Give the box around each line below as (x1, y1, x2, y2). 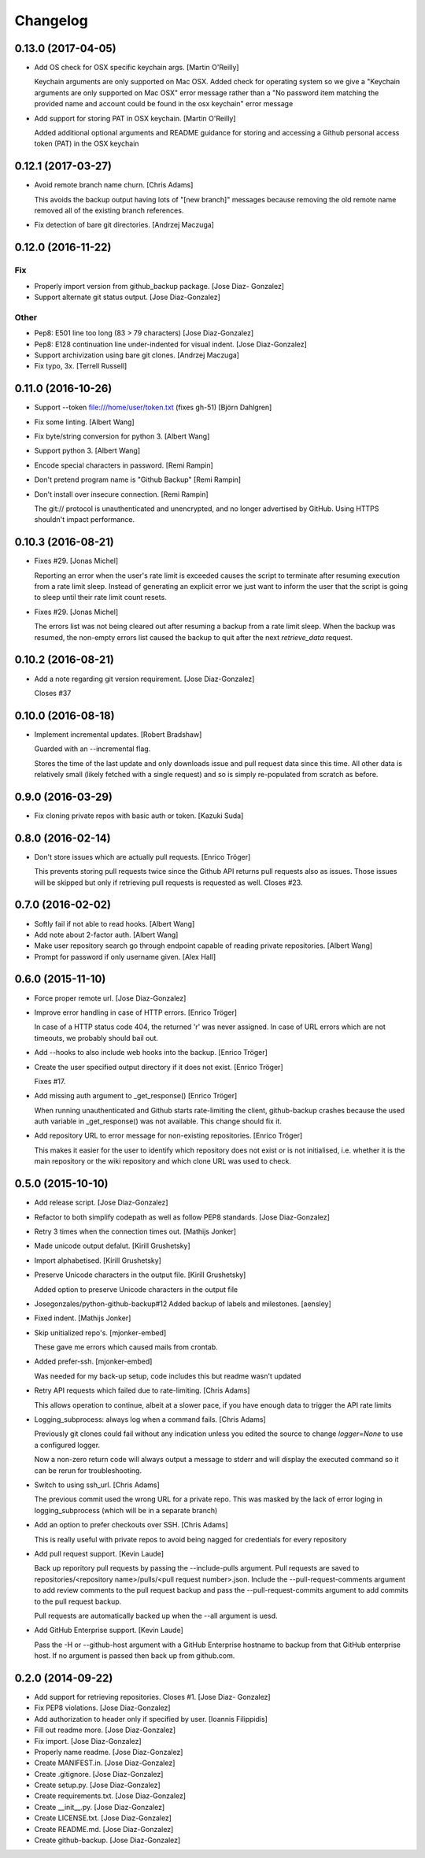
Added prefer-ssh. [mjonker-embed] (34, 1356, 153, 1366)
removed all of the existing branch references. (34, 205, 184, 216)
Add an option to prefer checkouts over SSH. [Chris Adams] (34, 1520, 228, 1530)
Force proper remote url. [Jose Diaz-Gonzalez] (34, 993, 187, 1003)
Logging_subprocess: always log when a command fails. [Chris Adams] (34, 1415, 267, 1424)
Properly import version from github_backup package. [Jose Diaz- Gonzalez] (34, 281, 285, 291)
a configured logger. (34, 1440, 101, 1449)
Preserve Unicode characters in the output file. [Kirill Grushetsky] (34, 1270, 246, 1279)
